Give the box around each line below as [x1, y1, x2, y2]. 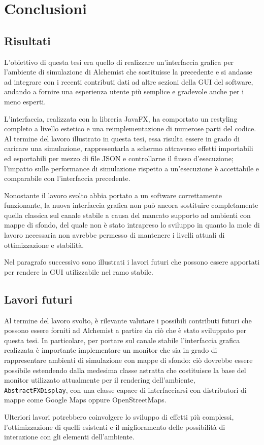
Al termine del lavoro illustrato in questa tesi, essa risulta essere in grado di [4, 133, 240, 143]
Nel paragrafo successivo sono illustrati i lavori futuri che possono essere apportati [4, 256, 260, 267]
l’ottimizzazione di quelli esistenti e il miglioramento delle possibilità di [4, 421, 225, 432]
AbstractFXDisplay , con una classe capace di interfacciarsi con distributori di [4, 384, 247, 395]
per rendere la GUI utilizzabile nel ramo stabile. [4, 266, 153, 277]
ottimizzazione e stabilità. [4, 239, 84, 250]
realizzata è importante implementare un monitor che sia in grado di [4, 345, 217, 355]
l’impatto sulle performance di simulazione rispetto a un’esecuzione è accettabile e [4, 163, 259, 173]
